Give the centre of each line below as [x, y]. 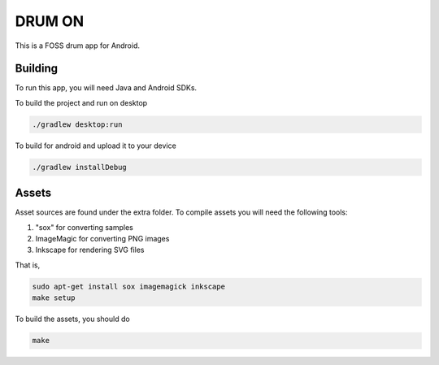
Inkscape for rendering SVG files [90, 250]
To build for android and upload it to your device [96, 146]
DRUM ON [50, 21]
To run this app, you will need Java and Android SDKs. [106, 88]
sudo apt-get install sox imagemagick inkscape [128, 286]
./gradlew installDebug [80, 167]
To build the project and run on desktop [81, 102]
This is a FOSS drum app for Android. [77, 46]
